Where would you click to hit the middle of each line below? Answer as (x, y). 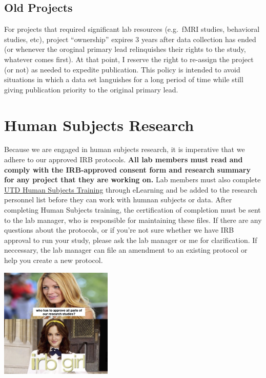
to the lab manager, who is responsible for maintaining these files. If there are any (133, 220)
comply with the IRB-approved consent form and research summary (127, 169)
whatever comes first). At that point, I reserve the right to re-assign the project (129, 59)
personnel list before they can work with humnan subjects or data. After (118, 200)
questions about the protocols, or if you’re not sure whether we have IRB (119, 230)
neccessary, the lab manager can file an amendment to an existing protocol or (126, 250)
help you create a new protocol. (54, 260)
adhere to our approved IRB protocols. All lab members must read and (124, 159)
